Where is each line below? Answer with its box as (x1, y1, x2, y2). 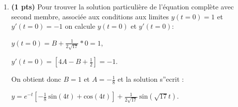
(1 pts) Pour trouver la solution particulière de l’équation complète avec (11, 1, 234, 11)
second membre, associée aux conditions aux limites (11, 11, 169, 21)
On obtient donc (11, 74, 61, 84)
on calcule (65, 21, 96, 31)
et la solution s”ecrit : (118, 74, 184, 84)
